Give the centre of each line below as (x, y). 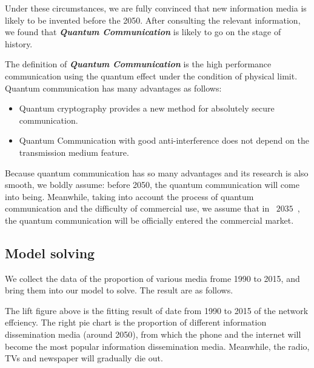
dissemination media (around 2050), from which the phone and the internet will (153, 334)
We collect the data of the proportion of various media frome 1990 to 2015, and (152, 278)
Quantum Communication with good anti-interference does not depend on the (164, 140)
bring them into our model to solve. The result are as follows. (119, 290)
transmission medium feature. (74, 152)
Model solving (50, 253)
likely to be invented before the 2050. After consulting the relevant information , (153, 20)
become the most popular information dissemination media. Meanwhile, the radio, (157, 346)
